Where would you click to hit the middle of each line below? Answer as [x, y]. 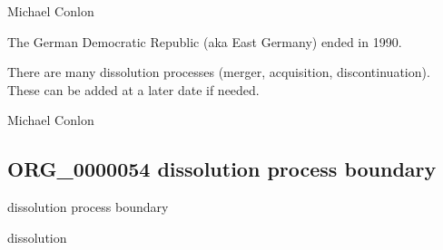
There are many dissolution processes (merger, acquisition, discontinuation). [219, 72]
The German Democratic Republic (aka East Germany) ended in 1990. [205, 41]
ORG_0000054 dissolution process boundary [222, 169]
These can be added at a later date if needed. [133, 89]
